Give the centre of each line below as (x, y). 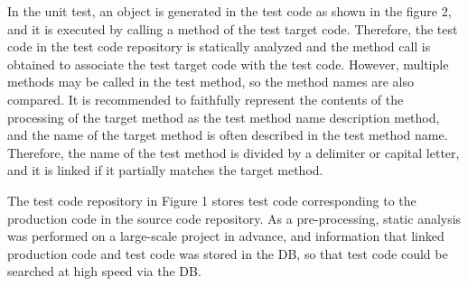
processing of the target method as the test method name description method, (224, 117)
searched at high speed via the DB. (104, 271)
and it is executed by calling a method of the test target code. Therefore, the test (233, 28)
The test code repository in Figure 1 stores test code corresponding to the (212, 200)
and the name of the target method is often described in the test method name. (228, 135)
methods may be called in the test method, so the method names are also (211, 82)
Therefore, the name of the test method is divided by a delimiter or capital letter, (234, 152)
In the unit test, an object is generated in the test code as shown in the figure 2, (229, 11)
